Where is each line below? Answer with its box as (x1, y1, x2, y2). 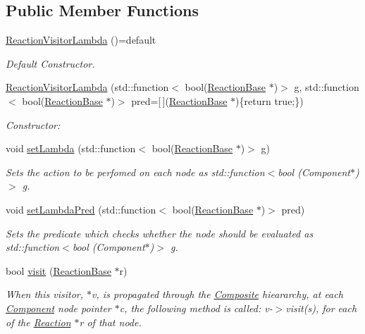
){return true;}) (235, 93, 304, 108)
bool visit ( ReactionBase (6, 263, 111, 278)
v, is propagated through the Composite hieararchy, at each (92, 287, 343, 302)
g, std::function (294, 80, 359, 94)
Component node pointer (6, 300, 111, 315)
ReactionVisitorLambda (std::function (6, 80, 169, 94)
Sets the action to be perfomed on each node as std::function (6, 164, 265, 179)
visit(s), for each (285, 300, 357, 315)
